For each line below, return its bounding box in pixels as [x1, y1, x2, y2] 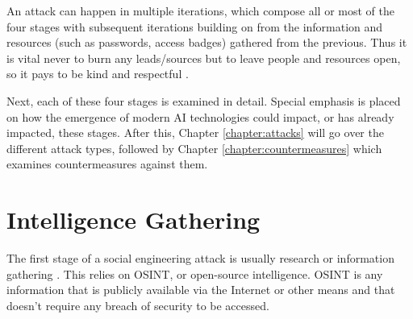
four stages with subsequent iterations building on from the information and [6, 18, 383, 35]
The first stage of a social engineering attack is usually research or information [6, 250, 394, 267]
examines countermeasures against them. [6, 155, 208, 172]
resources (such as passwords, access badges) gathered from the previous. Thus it [6, 34, 407, 51]
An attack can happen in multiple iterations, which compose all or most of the [6, 2, 394, 19]
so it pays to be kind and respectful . [6, 65, 189, 82]
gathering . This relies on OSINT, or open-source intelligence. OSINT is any [6, 265, 383, 282]
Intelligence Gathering [6, 203, 261, 236]
